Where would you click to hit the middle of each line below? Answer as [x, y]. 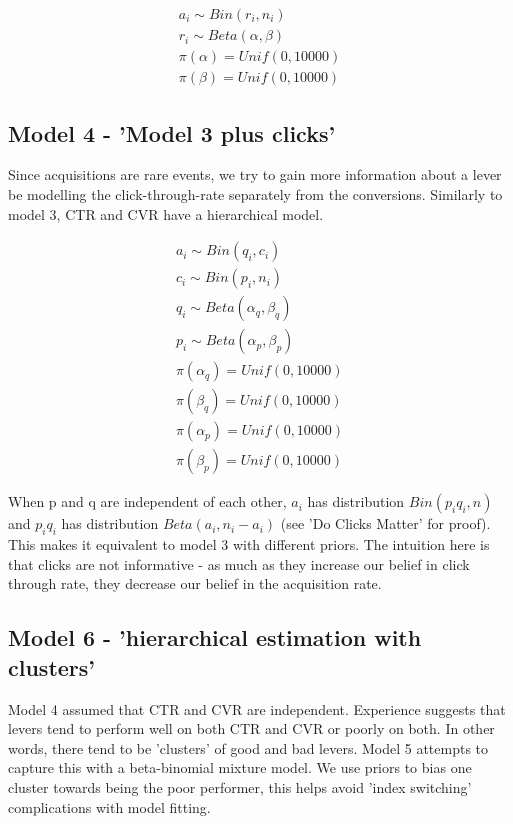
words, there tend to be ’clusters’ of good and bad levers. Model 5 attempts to [248, 747]
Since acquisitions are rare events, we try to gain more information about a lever [255, 174]
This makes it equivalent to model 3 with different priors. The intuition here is [249, 544]
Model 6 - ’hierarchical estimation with [215, 637]
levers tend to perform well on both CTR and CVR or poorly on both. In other [251, 728]
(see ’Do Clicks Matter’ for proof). [385, 523]
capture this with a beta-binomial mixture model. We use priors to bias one [240, 767]
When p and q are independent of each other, [147, 501]
